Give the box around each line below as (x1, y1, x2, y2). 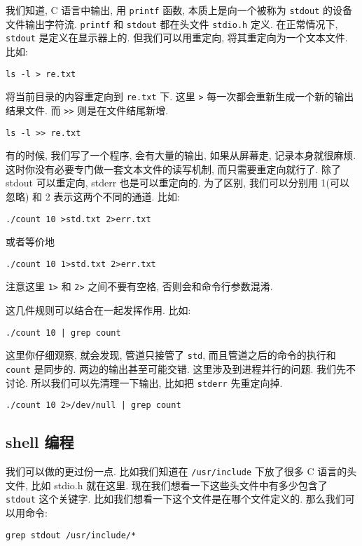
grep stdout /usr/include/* (6, 530, 137, 540)
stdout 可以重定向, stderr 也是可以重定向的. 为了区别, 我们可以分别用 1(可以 (6, 175, 350, 190)
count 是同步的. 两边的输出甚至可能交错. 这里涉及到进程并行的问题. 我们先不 (6, 362, 356, 376)
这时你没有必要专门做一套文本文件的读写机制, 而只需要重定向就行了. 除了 (6, 161, 342, 176)
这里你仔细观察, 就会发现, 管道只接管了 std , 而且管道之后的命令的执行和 (6, 348, 336, 362)
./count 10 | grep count (6, 327, 121, 338)
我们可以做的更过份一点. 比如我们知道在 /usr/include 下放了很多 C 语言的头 (6, 464, 357, 479)
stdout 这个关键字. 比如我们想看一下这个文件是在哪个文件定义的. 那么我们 (6, 491, 345, 506)
